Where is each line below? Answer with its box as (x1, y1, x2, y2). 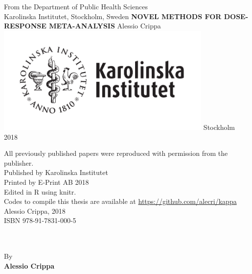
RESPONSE (4, 21, 46, 31)
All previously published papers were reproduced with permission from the (4, 148, 228, 158)
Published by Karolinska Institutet (4, 167, 108, 177)
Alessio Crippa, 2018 (4, 205, 66, 216)
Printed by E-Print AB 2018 (4, 177, 89, 187)
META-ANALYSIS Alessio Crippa (49, 21, 161, 31)
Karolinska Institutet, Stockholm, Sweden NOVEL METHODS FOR (4, 11, 222, 21)
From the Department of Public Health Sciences (4, 1, 148, 11)
